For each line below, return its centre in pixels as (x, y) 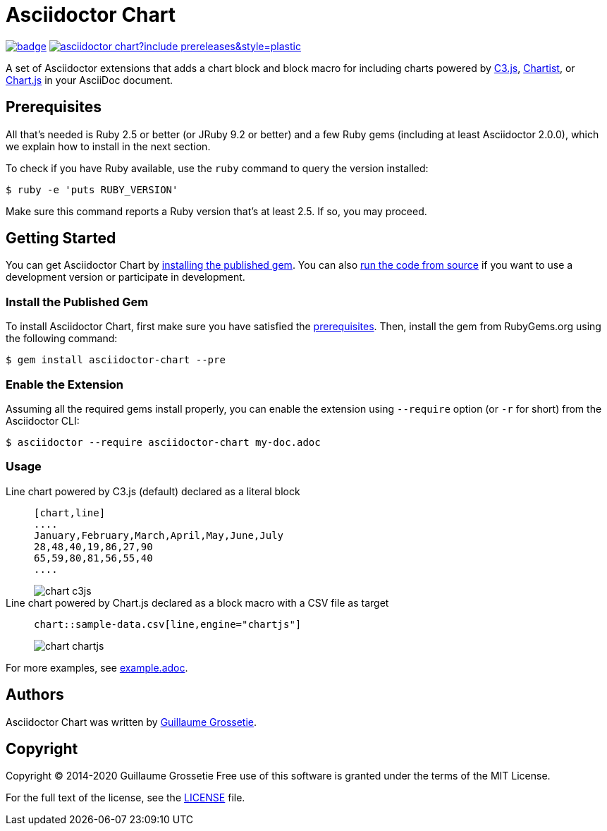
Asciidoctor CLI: (43, 420)
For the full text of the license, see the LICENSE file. (125, 798)
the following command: (62, 339)
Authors (35, 695)
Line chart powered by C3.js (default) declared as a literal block (153, 491)
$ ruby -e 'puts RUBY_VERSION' (92, 189)
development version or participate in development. (125, 277)
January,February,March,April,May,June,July (159, 535)
